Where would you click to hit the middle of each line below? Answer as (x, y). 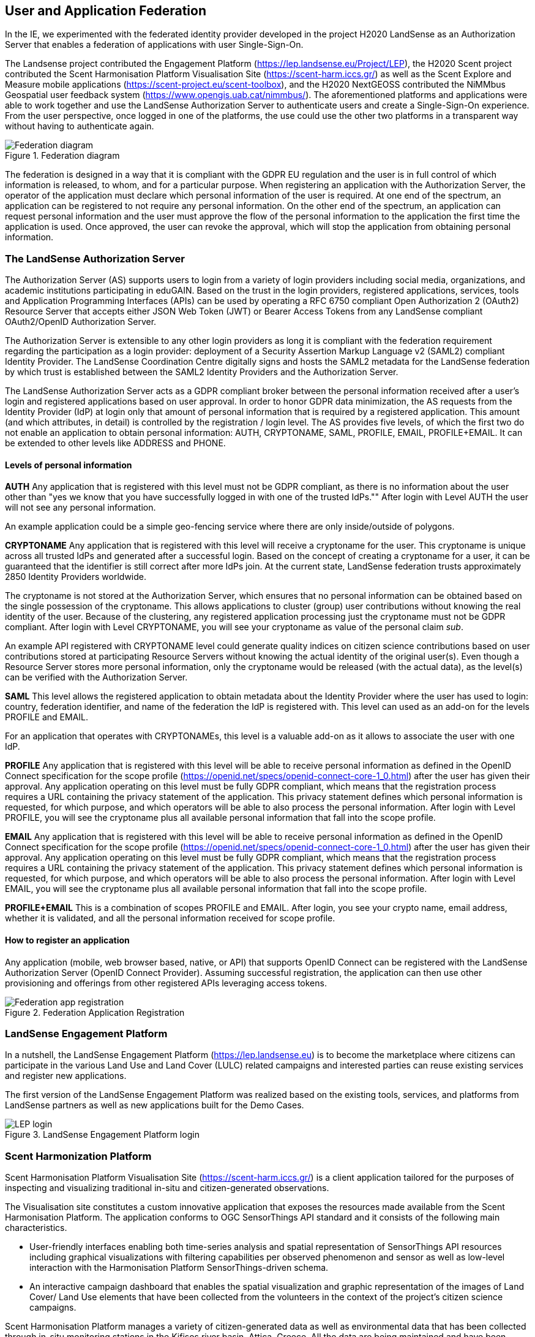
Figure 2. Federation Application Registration (95, 1012)
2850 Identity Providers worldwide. (76, 577)
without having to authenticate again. (80, 126)
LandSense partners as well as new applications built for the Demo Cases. (155, 1105)
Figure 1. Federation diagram (62, 156)
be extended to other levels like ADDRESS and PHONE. (115, 443)
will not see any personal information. (80, 508)
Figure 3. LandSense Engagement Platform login (102, 1135)
